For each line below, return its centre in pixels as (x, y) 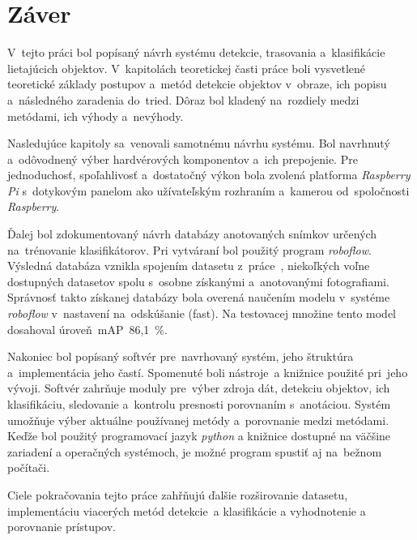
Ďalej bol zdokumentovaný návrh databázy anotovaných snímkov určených (192, 234)
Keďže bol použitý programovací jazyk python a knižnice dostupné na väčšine (199, 436)
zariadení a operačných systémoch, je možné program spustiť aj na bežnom (195, 451)
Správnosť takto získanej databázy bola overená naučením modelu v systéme (199, 297)
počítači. (29, 467)
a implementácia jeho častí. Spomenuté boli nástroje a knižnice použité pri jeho (208, 372)
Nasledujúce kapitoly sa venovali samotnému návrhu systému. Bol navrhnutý (199, 143)
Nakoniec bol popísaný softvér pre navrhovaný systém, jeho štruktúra (181, 356)
